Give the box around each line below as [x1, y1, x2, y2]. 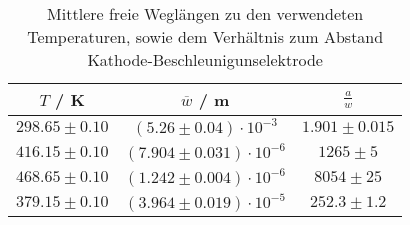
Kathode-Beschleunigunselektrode [87, 48, 323, 71]
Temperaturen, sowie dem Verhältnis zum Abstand [27, 25, 384, 48]
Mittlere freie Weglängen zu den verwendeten [47, 2, 364, 25]
